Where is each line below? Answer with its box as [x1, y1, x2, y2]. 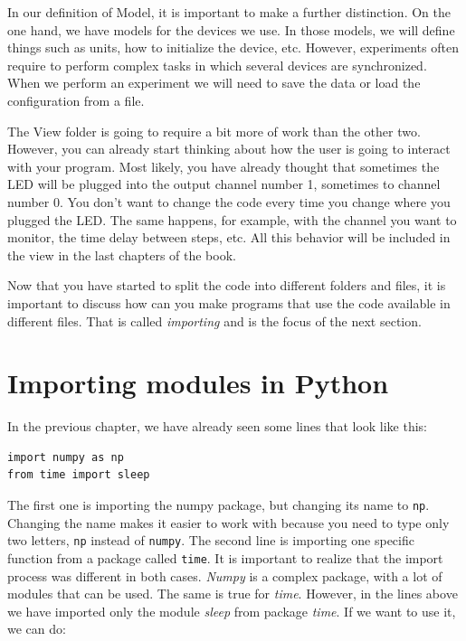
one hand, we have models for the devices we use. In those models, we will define [7, 20, 455, 39]
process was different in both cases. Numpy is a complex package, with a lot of [7, 566, 442, 585]
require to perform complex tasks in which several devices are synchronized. [7, 55, 427, 74]
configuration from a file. [7, 90, 145, 109]
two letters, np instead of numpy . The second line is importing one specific [7, 531, 414, 550]
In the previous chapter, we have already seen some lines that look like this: [7, 417, 428, 436]
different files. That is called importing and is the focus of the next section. [7, 311, 422, 330]
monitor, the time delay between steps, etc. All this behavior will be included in [7, 228, 451, 247]
